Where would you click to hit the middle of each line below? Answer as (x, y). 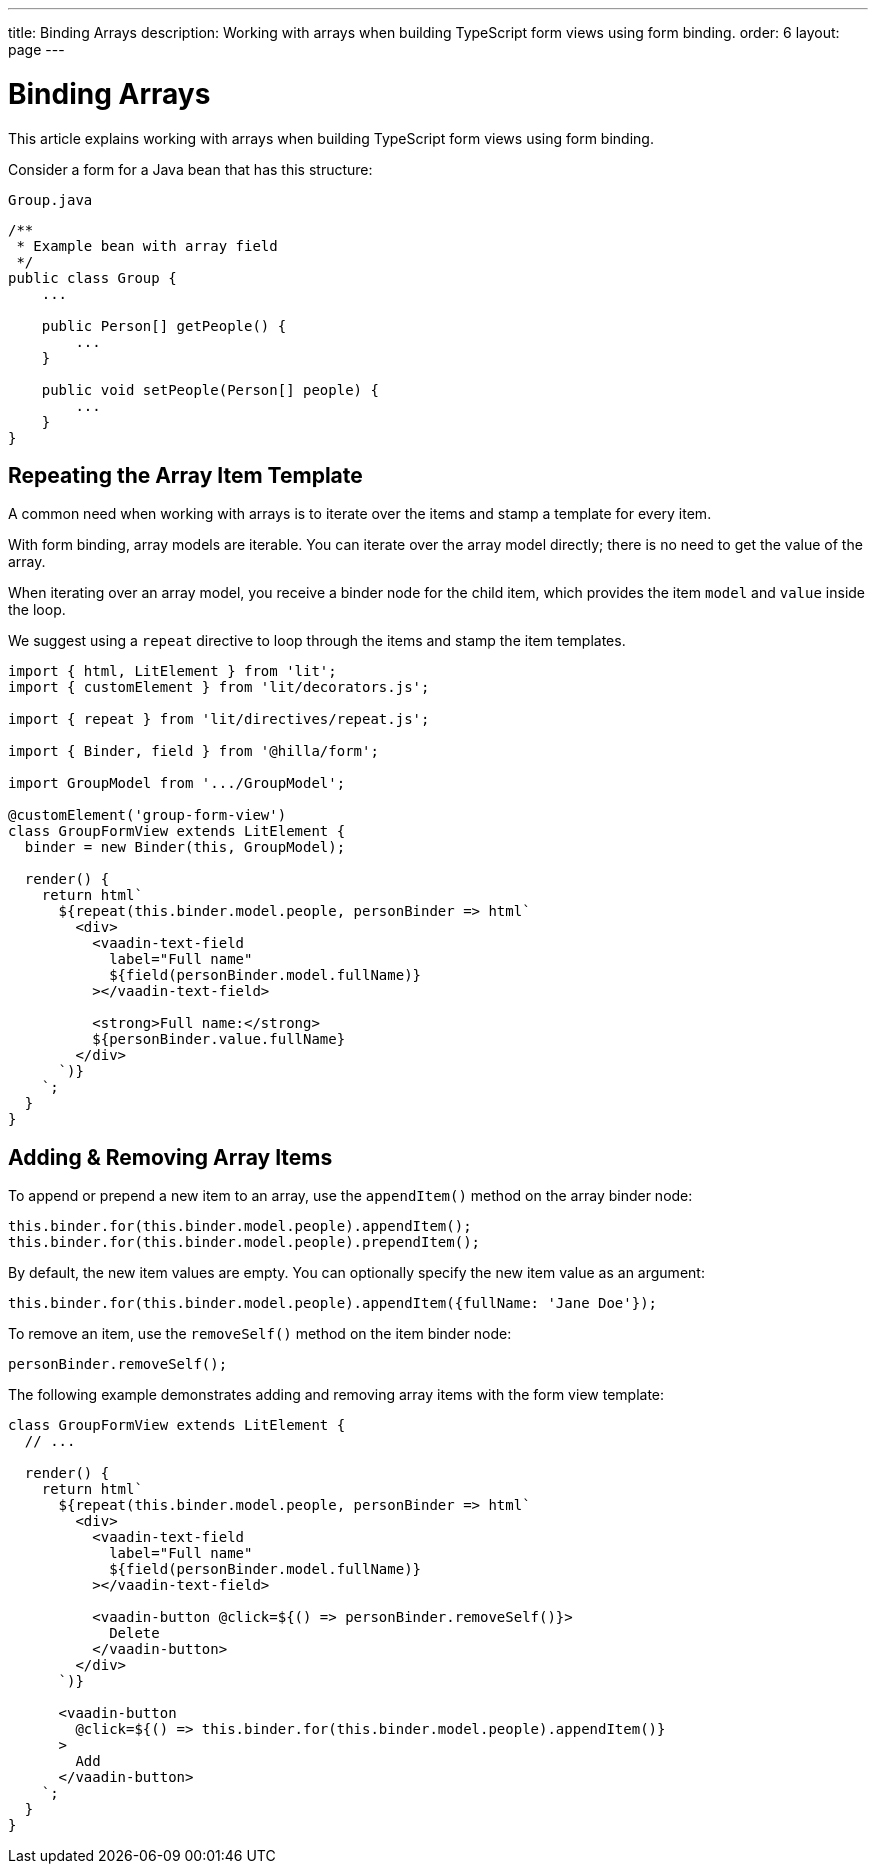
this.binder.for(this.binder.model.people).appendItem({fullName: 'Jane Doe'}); (333, 1303)
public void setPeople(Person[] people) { (210, 389)
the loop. (37, 610)
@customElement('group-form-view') (147, 815)
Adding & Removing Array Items (170, 1157)
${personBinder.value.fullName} (219, 1039)
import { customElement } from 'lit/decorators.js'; (219, 687)
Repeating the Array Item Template (185, 475)
